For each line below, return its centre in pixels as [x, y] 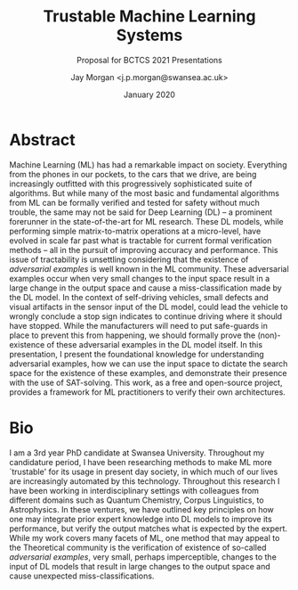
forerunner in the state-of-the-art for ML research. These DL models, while [146, 221]
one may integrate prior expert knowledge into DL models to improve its [141, 519]
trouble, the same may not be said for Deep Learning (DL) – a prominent [141, 212]
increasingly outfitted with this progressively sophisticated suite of [131, 184]
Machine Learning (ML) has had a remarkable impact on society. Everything [148, 164]
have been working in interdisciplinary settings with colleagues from [134, 490]
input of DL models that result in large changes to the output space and [140, 566]
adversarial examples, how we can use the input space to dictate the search [149, 364]
